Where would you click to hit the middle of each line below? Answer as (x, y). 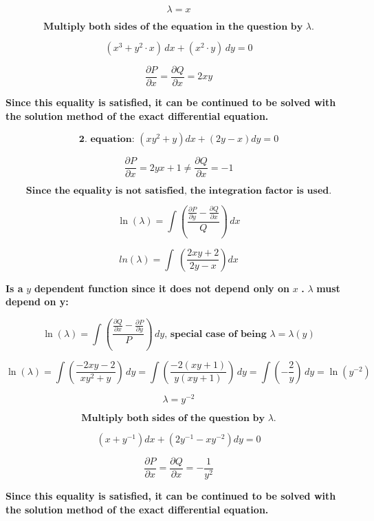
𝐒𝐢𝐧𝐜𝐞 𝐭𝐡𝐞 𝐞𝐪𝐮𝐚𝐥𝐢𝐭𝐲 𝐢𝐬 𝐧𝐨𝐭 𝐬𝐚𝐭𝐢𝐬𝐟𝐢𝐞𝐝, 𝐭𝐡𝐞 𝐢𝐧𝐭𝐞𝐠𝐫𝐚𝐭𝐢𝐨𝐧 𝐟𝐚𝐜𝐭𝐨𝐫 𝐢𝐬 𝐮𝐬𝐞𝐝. (179, 191)
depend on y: (37, 302)
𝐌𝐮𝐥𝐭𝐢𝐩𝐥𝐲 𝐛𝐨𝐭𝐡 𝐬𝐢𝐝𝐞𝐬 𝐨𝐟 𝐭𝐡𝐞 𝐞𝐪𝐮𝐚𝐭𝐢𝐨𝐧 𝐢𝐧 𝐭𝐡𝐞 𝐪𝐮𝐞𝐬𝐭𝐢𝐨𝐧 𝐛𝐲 (173, 27)
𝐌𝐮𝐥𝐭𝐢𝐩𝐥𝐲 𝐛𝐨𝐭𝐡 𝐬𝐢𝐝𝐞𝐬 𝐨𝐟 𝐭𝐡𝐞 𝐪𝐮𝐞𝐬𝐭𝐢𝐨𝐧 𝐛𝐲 (173, 418)
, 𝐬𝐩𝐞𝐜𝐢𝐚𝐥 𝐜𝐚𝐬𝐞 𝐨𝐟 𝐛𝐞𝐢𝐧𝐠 (216, 334)
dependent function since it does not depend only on (162, 288)
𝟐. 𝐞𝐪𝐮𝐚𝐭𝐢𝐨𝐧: (107, 140)
